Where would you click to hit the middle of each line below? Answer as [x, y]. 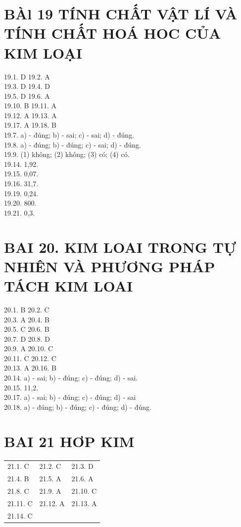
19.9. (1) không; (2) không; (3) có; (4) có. [67, 154]
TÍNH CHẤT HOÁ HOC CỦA [113, 33]
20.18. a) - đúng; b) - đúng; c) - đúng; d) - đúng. [78, 407]
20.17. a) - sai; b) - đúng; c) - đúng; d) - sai [70, 397]
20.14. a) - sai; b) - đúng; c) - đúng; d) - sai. [71, 378]
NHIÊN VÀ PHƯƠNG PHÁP [110, 266]
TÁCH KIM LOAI [69, 285]
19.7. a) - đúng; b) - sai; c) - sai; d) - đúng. [69, 135]
